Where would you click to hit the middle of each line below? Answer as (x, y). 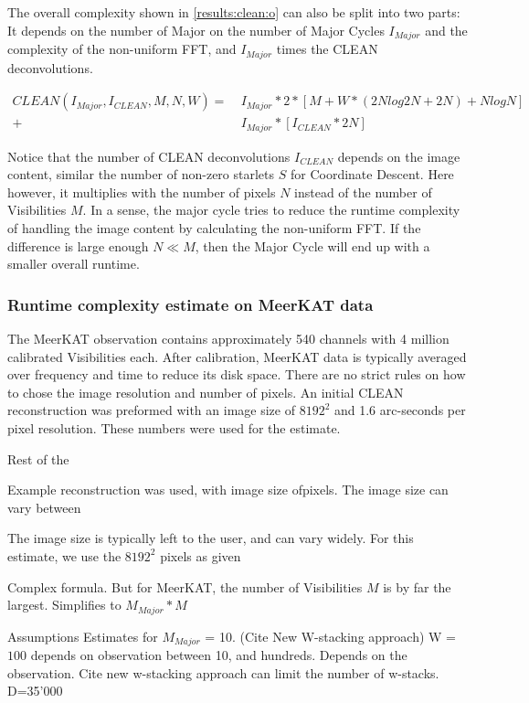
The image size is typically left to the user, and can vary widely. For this (211, 538)
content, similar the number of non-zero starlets (141, 174)
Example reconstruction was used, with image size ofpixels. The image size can (228, 490)
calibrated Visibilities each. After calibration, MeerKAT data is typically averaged (237, 356)
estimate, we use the (64, 555)
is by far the (417, 586)
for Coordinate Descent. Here (372, 174)
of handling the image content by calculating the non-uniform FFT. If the (214, 227)
